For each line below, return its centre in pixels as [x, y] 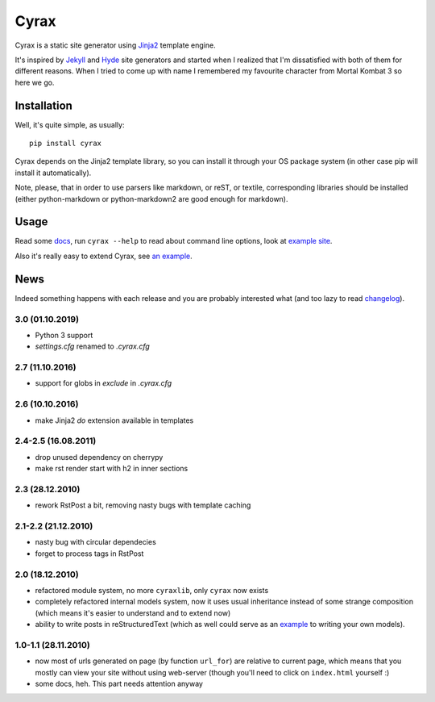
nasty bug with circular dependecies [95, 542]
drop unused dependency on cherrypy [99, 457]
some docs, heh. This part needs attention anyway [119, 684]
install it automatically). [53, 173]
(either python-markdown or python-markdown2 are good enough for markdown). [152, 198]
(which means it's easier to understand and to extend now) [133, 612]
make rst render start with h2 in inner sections [112, 469]
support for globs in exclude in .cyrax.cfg [104, 383]
